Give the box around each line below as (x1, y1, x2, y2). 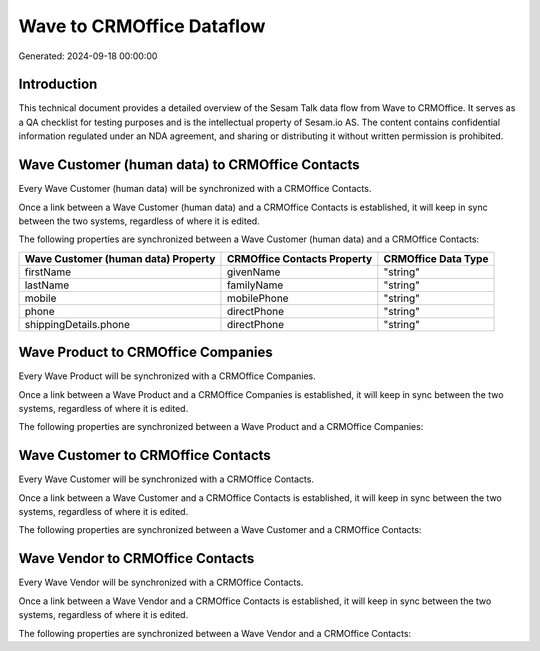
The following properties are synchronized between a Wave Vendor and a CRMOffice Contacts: (18, 627, 412, 639)
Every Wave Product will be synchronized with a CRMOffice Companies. (18, 370, 317, 382)
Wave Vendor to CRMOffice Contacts (18, 550, 255, 567)
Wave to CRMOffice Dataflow (18, 15, 266, 37)
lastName (24, 278, 70, 292)
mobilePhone (226, 291, 289, 305)
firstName (24, 265, 72, 279)
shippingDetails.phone (24, 317, 130, 331)
